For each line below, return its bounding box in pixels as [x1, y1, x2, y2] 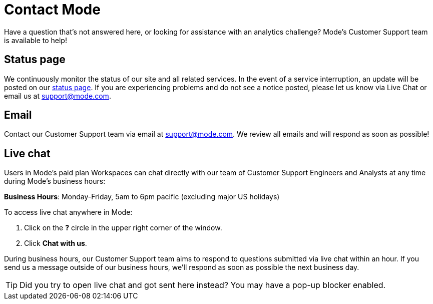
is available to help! [4, 36, 67, 45]
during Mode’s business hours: [4, 177, 106, 186]
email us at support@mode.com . [4, 91, 111, 100]
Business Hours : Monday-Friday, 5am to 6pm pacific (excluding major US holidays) [4, 192, 280, 201]
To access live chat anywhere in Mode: [4, 208, 133, 217]
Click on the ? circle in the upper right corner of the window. [24, 223, 222, 232]
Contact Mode [4, 1, 101, 18]
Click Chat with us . [24, 239, 87, 248]
